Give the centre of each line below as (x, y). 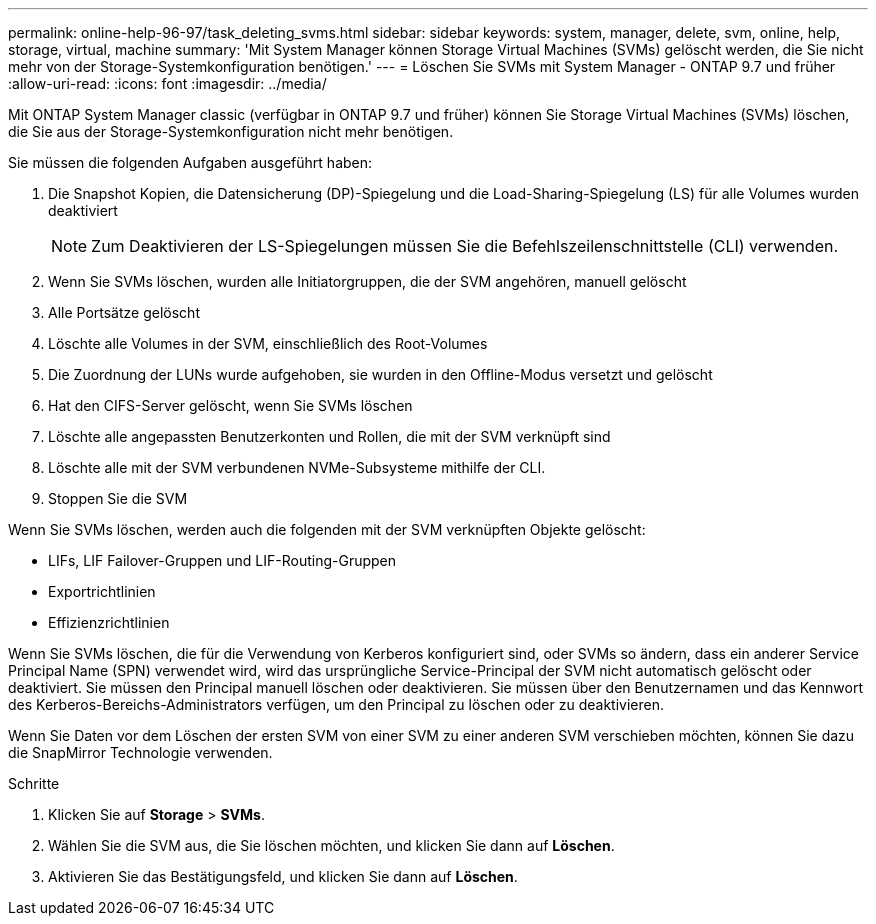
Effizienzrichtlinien (109, 622)
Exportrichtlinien (102, 591)
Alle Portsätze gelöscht (124, 312)
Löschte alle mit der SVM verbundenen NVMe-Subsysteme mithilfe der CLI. (297, 467)
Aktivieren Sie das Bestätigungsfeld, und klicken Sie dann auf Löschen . (283, 876)
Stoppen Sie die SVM (118, 498)
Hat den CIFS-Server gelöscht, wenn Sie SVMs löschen (230, 405)
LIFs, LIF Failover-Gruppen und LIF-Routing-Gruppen (222, 560)
